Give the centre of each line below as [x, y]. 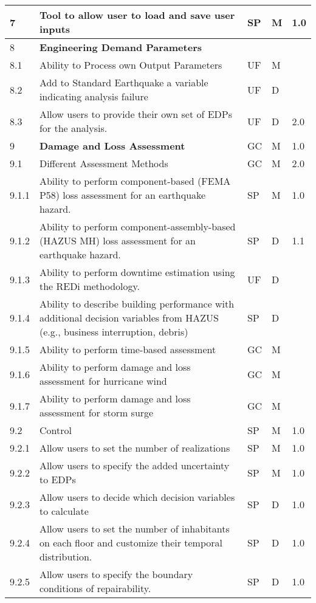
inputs [55, 29]
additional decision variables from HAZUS [129, 318]
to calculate [64, 511]
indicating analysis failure [94, 96]
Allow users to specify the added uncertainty [134, 465]
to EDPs [57, 479]
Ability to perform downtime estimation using [137, 272]
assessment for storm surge [96, 412]
